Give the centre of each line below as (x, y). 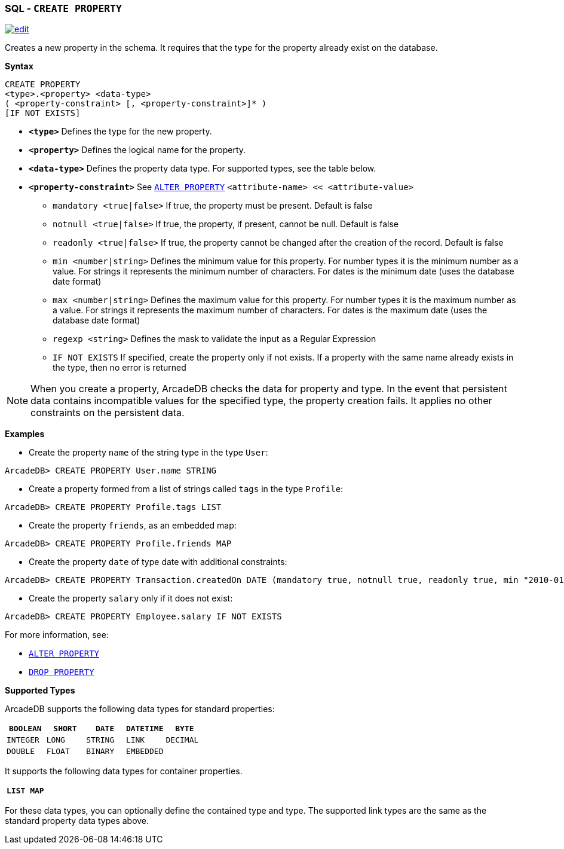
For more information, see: (57, 635)
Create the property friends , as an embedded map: (133, 526)
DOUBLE (21, 752)
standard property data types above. (77, 821)
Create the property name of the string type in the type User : (148, 453)
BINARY (100, 752)
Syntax (19, 66)
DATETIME (145, 729)
